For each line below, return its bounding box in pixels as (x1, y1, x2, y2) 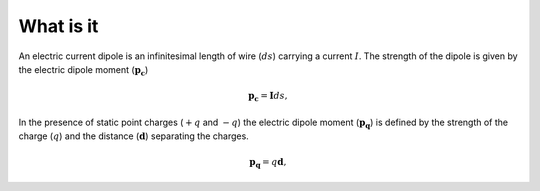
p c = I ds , (248, 90, 288, 104)
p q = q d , (249, 156, 287, 170)
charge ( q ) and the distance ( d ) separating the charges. (18, 130, 249, 142)
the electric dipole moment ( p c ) (18, 63, 149, 78)
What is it (18, 15, 99, 37)
